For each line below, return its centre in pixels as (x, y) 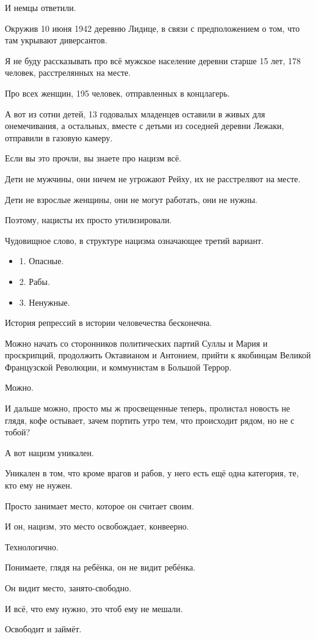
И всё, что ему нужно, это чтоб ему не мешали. (94, 608)
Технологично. (32, 546)
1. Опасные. (41, 261)
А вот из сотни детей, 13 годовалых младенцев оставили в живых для (135, 113)
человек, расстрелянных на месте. (68, 72)
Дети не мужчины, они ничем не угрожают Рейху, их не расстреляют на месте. (153, 178)
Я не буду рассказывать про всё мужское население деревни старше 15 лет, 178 (153, 60)
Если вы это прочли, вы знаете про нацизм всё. (93, 158)
